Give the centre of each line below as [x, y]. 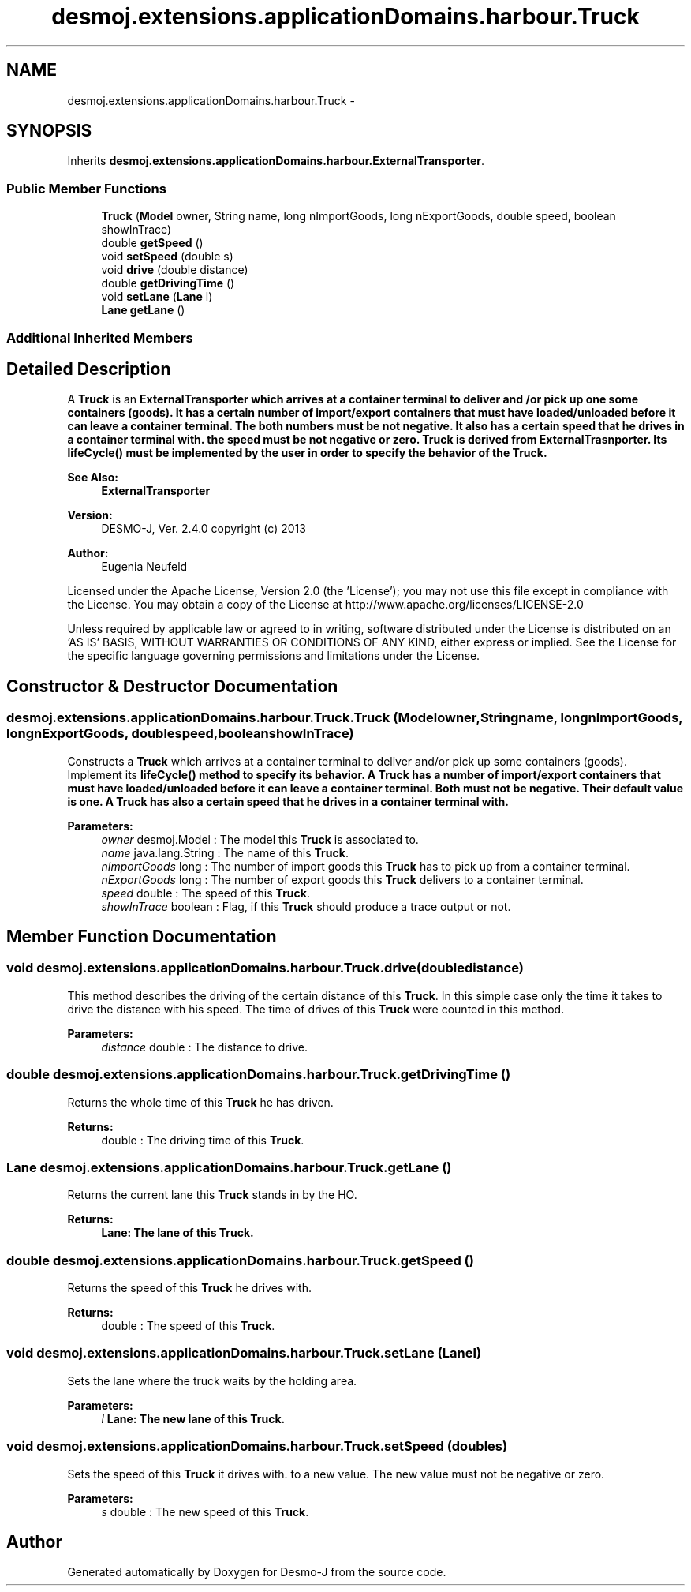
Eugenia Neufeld [144, 567]
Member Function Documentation [142, 937]
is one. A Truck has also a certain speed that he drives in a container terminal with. [288, 801]
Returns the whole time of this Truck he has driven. [200, 1102]
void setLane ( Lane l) [157, 297]
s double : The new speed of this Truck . [205, 1511]
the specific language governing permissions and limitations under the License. [274, 656]
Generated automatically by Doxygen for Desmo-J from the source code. [257, 1572]
